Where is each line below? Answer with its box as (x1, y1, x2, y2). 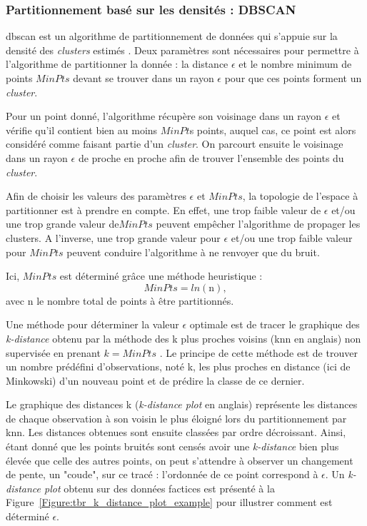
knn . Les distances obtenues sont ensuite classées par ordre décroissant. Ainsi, (6, 425, 346, 440)
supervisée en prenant (6, 345, 101, 360)
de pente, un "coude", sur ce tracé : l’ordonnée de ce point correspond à (6, 467, 318, 482)
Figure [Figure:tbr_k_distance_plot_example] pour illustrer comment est (6, 495, 333, 510)
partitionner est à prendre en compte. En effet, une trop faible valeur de (6, 202, 321, 217)
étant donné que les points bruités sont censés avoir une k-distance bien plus (6, 439, 339, 454)
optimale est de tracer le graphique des (189, 317, 360, 332)
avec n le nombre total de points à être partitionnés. (6, 293, 234, 308)
